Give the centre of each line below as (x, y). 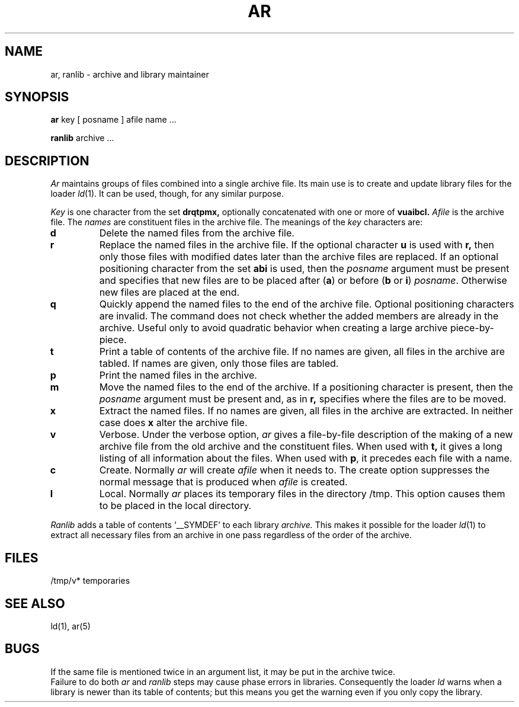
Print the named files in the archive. (178, 375)
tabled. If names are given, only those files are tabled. (219, 364)
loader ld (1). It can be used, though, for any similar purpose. (167, 194)
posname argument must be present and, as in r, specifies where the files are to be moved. (303, 399)
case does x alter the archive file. (173, 423)
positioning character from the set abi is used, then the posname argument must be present (304, 269)
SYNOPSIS (37, 97)
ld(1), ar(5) (71, 626)
